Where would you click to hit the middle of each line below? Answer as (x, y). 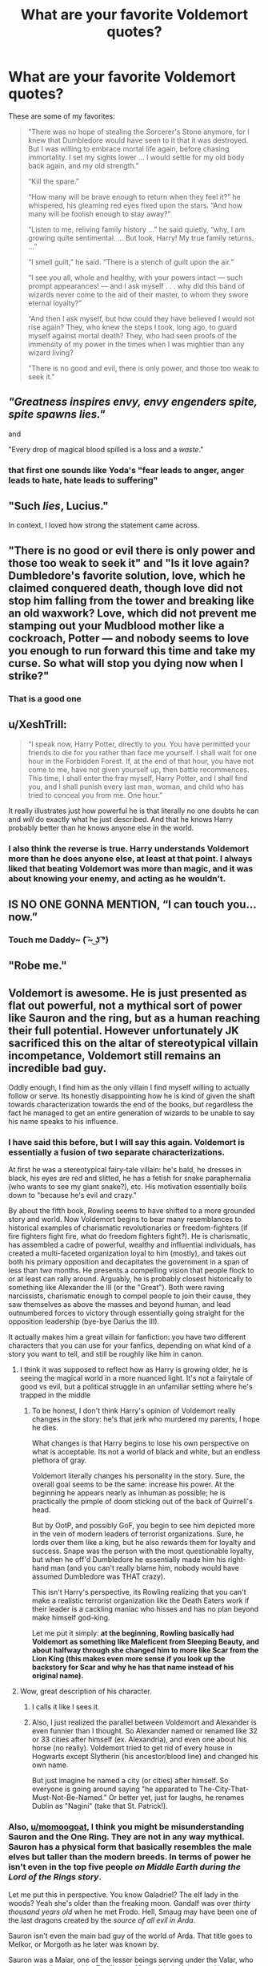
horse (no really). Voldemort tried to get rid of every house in (132, 1748)
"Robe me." (38, 966)
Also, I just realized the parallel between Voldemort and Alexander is (144, 1722)
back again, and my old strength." (84, 165)
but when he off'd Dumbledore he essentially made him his (129, 1559)
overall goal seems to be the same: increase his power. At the (133, 1484)
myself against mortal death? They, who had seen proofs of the (132, 335)
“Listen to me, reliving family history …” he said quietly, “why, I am (136, 229)
